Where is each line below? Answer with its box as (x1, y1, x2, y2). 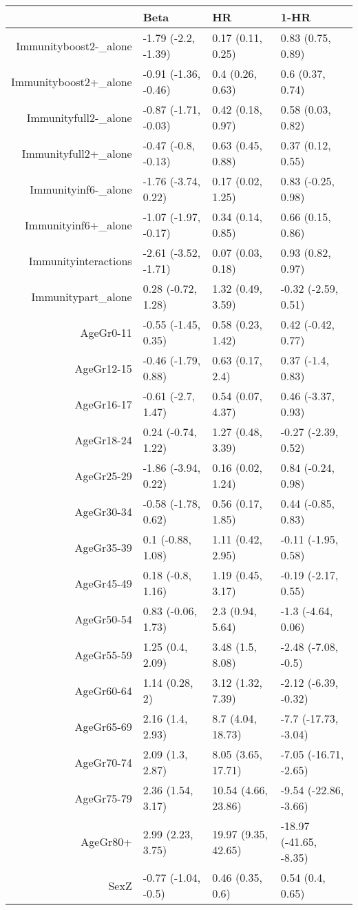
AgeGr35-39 (74, 539, 132, 555)
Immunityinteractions (28, 252, 132, 269)
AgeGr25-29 (74, 467, 132, 484)
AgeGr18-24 (74, 431, 132, 448)
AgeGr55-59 (74, 646, 132, 663)
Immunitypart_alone (31, 288, 132, 304)
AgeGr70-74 (74, 754, 132, 770)
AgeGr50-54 (74, 610, 132, 627)
